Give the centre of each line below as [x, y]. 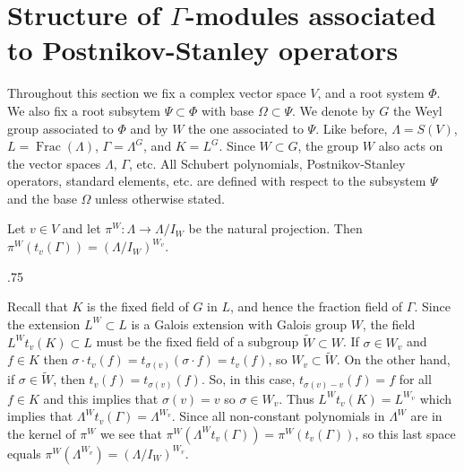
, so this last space [405, 433]
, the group [328, 146]
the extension [44, 323]
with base [228, 110]
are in [426, 416]
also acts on [411, 146]
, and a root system [371, 93]
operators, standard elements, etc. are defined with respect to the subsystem [217, 181]
